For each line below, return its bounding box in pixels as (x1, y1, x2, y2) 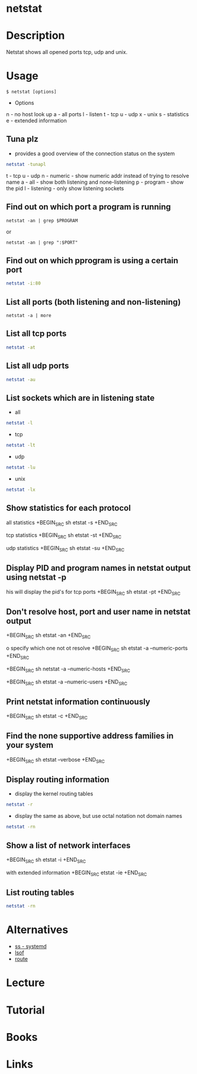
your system (6, 740, 54, 750)
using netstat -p (6, 573, 67, 583)
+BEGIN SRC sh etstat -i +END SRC (6, 856, 86, 864)
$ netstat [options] (6, 89, 57, 95)
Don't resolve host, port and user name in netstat (6, 606, 191, 616)
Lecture (6, 976, 46, 990)
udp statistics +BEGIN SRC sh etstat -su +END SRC (6, 545, 125, 553)
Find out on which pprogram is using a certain (6, 255, 179, 266)
